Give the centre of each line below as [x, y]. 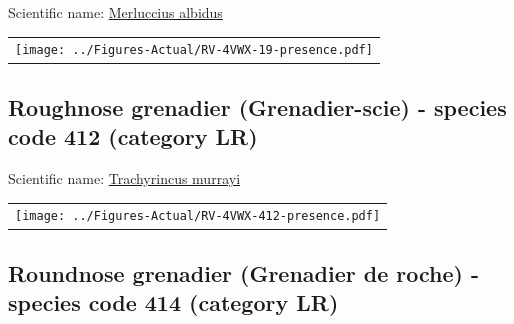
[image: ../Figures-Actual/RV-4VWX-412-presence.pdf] [198, 216]
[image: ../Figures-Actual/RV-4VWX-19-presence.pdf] [194, 50]
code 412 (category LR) [133, 136]
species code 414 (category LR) [173, 302]
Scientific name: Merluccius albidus [115, 12]
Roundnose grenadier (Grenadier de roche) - [244, 272]
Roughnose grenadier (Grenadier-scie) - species [257, 106]
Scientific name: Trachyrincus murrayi [124, 178]
